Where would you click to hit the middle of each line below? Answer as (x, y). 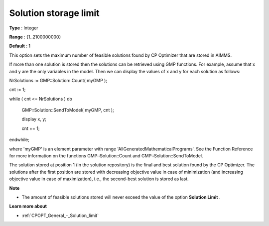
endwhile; (19, 140)
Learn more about (28, 206)
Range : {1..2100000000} (35, 37)
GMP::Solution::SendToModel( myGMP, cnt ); (68, 110)
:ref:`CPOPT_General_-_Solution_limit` (60, 215)
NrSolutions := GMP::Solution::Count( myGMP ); (58, 80)
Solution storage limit (54, 13)
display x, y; (34, 119)
